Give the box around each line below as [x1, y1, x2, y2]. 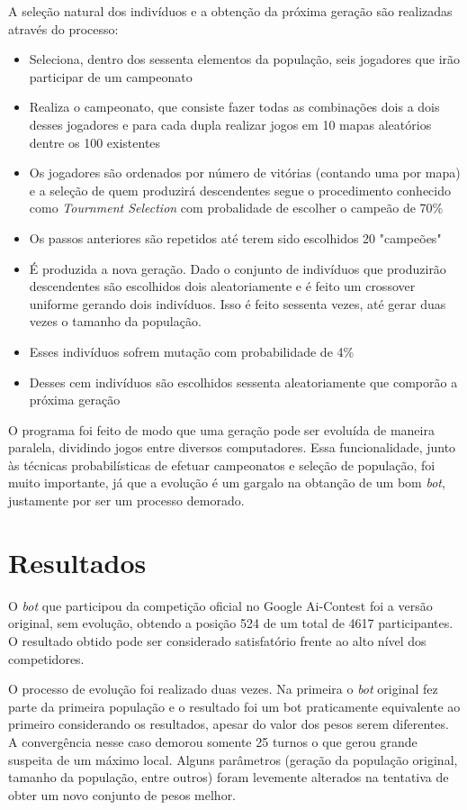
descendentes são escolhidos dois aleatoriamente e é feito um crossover [29, 277, 416, 296]
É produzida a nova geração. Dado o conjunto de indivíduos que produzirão [29, 259, 446, 278]
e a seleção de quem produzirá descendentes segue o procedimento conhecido [29, 180, 451, 199]
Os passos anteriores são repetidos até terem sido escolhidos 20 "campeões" [29, 228, 442, 247]
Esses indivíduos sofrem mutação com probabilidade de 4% [29, 341, 355, 360]
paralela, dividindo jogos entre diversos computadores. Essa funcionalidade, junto [8, 438, 456, 457]
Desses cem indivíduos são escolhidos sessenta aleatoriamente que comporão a [29, 372, 458, 391]
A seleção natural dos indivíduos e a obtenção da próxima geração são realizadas [8, 2, 453, 20]
